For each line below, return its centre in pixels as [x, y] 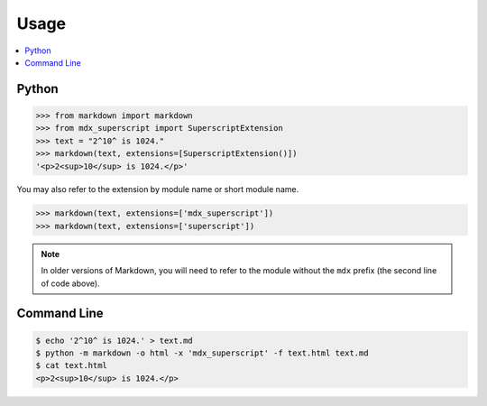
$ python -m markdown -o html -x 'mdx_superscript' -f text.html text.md [202, 353]
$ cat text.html [72, 366]
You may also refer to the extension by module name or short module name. [158, 189]
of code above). [70, 283]
